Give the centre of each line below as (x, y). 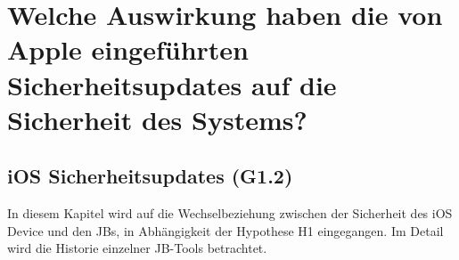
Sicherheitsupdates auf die (172, 84)
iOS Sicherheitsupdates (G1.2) (150, 176)
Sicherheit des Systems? (157, 119)
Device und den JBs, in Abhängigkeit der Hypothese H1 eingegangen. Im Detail (225, 230)
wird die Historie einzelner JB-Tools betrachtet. (137, 248)
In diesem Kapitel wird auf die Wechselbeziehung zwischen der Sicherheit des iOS (230, 213)
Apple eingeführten (128, 49)
